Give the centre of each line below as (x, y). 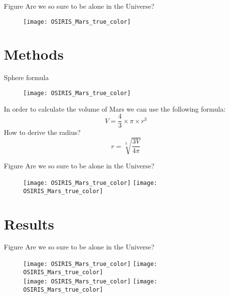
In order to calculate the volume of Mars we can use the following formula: (115, 108)
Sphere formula (26, 77)
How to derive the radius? (42, 132)
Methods (34, 54)
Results (29, 223)
